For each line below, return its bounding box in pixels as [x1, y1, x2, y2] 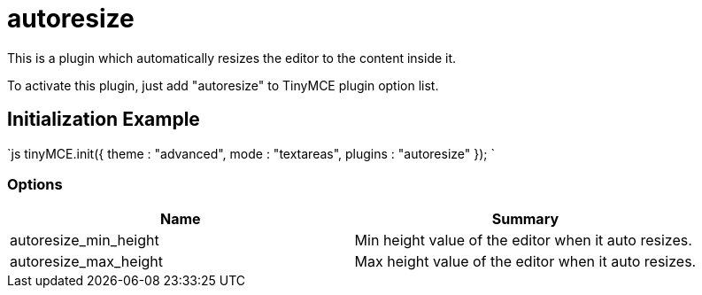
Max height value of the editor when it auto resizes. [354, 252, 697, 271]
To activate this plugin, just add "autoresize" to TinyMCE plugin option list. [7, 77, 439, 93]
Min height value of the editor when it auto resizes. [354, 231, 692, 250]
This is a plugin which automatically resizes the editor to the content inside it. [7, 50, 457, 66]
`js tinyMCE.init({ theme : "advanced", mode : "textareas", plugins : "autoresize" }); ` [7, 145, 495, 161]
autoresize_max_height [10, 252, 164, 271]
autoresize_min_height [10, 231, 159, 250]
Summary [491, 210, 559, 229]
